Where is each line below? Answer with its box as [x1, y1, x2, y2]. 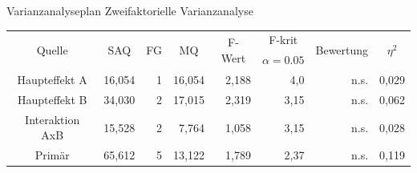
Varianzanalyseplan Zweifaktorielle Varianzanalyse [6, 2, 253, 18]
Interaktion [25, 111, 80, 127]
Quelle [36, 41, 68, 58]
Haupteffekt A [17, 71, 87, 88]
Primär [34, 147, 70, 163]
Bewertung [315, 41, 369, 58]
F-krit [269, 31, 298, 48]
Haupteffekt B [17, 91, 87, 107]
